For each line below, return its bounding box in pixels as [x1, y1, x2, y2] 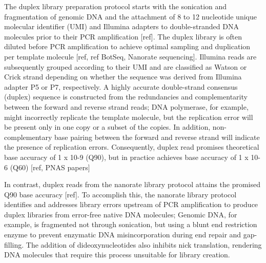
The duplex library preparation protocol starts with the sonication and [4, 1, 227, 11]
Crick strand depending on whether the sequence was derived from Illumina [4, 71, 242, 82]
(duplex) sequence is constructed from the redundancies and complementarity [4, 91, 248, 102]
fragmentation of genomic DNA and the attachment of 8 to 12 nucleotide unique [4, 11, 257, 22]
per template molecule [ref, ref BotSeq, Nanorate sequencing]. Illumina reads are [4, 51, 257, 62]
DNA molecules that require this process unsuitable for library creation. [4, 249, 230, 260]
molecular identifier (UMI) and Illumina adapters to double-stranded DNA [4, 21, 239, 32]
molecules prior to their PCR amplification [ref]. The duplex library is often [4, 31, 242, 42]
